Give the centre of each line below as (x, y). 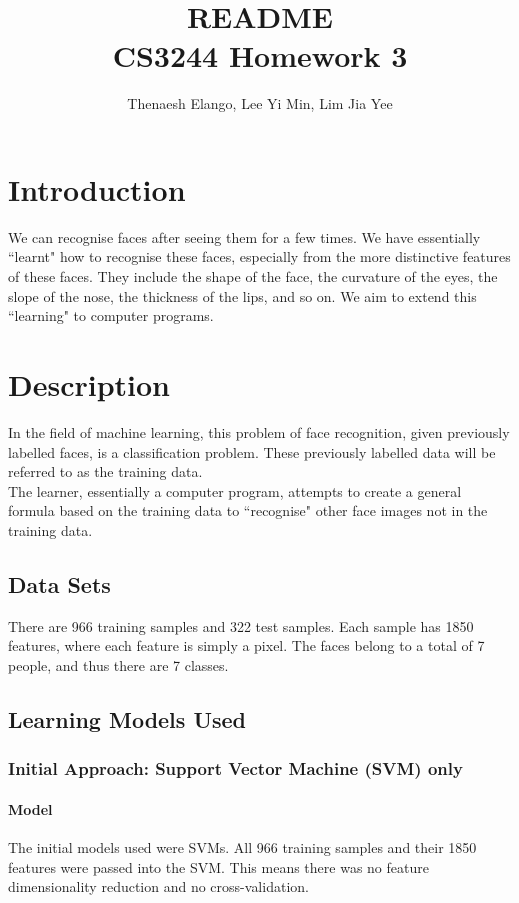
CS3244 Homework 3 (260, 55)
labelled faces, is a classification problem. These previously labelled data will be (252, 451)
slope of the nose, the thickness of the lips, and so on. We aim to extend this (242, 295)
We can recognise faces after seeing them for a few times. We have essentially (244, 236)
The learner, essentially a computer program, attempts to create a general (235, 490)
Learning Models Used (127, 718)
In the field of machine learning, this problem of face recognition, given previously (259, 431)
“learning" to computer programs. (111, 315)
